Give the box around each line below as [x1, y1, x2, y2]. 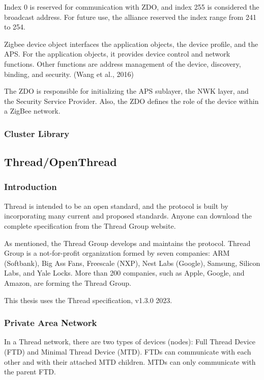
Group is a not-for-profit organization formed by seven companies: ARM [4, 248, 230, 258]
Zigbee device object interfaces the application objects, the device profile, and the [4, 38, 258, 49]
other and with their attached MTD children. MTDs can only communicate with [4, 356, 256, 367]
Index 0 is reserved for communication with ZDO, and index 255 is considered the [4, 2, 259, 12]
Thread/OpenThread [4, 154, 117, 170]
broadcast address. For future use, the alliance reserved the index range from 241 [4, 11, 256, 22]
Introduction [4, 180, 57, 193]
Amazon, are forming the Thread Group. [4, 277, 131, 288]
